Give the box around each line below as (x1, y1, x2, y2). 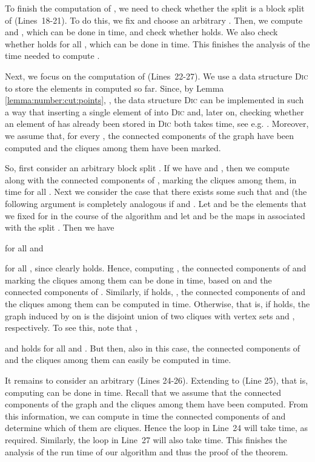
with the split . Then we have (5, 221, 114, 234)
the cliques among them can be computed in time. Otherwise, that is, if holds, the (5, 297, 310, 310)
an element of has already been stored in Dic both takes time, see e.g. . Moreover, (5, 117, 309, 130)
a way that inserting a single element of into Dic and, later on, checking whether (5, 105, 304, 118)
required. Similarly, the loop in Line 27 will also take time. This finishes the (5, 433, 287, 446)
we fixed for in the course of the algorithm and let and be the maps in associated (5, 209, 305, 222)
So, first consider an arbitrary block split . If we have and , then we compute (5, 161, 290, 174)
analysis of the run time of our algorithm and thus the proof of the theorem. (5, 445, 288, 458)
